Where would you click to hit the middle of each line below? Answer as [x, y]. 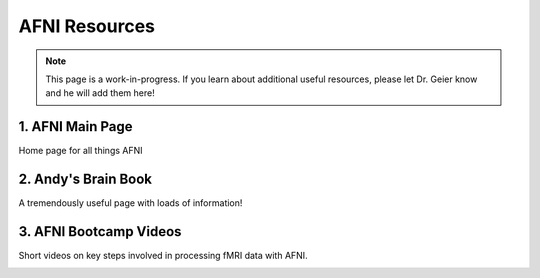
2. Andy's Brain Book [85, 179]
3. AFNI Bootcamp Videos [100, 231]
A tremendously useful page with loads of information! [130, 203]
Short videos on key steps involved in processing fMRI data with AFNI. [163, 256]
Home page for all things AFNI [81, 151]
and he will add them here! [100, 93]
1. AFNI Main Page [76, 126]
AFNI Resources [86, 26]
